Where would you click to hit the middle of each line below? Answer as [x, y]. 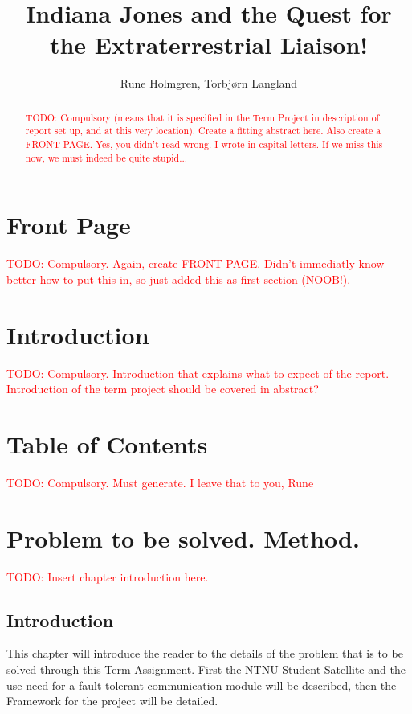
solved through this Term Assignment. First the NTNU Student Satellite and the [206, 669]
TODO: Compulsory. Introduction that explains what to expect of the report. [198, 373]
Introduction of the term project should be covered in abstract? [163, 389]
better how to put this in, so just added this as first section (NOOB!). [179, 279]
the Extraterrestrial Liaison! [209, 45]
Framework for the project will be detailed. [112, 701]
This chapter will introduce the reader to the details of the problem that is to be [205, 653]
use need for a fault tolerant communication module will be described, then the [202, 685]
